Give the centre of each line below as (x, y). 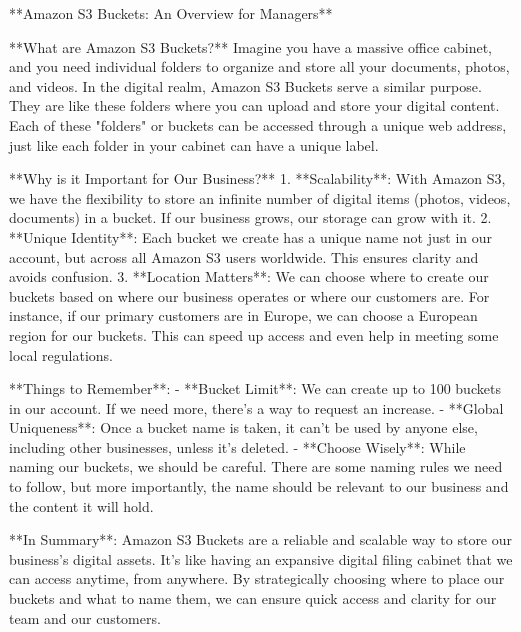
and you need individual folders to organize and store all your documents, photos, (259, 66)
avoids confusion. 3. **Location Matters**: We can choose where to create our (249, 276)
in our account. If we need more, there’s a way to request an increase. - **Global (256, 407)
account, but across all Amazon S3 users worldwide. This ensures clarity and (244, 256)
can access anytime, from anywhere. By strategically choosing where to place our (257, 578)
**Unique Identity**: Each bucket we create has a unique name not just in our (251, 236)
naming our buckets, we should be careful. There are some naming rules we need (256, 466)
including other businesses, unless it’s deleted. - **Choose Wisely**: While (237, 446)
